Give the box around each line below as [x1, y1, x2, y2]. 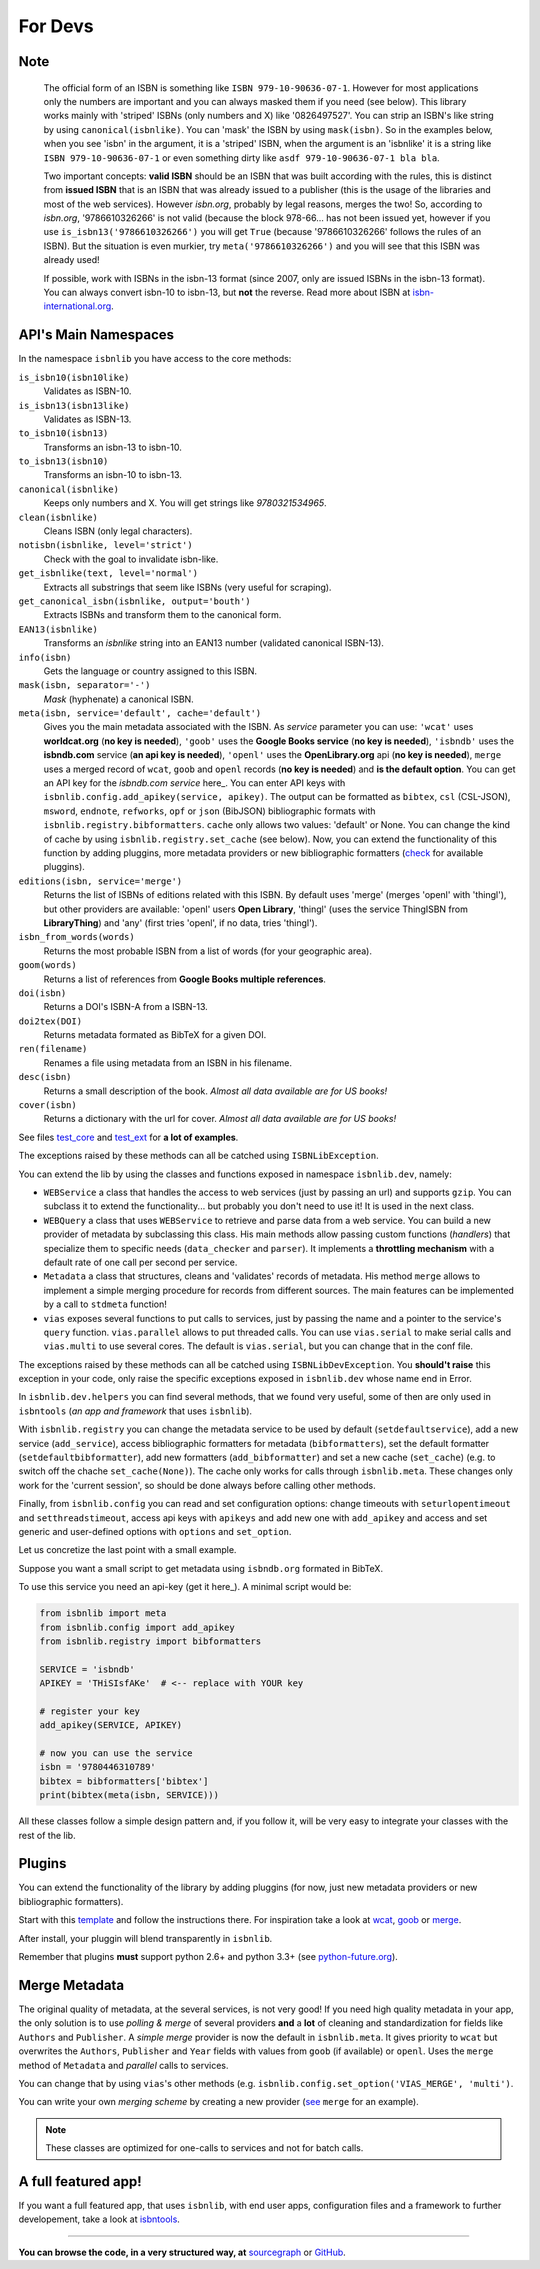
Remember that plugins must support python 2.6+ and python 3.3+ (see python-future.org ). [18, 1951, 399, 1963]
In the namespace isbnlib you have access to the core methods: [18, 353, 292, 365]
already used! [43, 254, 100, 266]
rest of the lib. [18, 1829, 76, 1841]
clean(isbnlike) [18, 511, 99, 523]
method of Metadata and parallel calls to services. [18, 2059, 229, 2071]
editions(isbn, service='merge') [18, 875, 183, 887]
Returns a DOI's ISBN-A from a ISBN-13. [43, 1001, 209, 1013]
